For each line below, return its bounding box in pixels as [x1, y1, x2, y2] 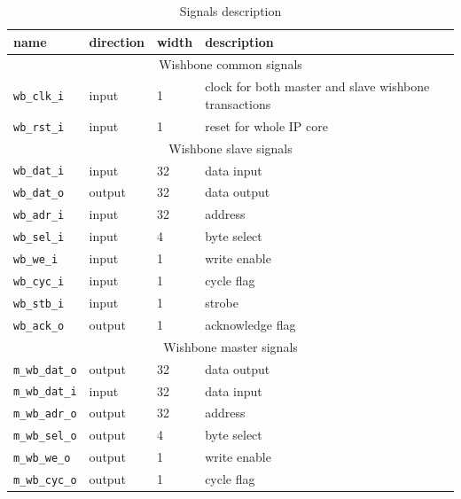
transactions [205, 94, 271, 113]
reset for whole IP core [205, 116, 328, 135]
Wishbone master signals [163, 337, 298, 355]
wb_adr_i [13, 209, 65, 222]
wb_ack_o [13, 319, 65, 332]
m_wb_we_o [13, 452, 71, 465]
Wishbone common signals [159, 55, 302, 74]
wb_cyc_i [13, 276, 65, 288]
